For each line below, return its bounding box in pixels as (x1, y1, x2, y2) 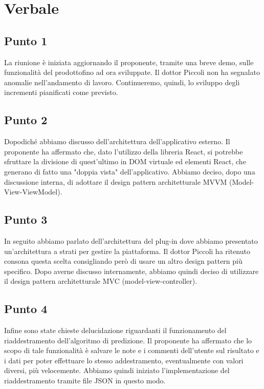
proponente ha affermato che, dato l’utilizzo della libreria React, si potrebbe (4, 146, 243, 157)
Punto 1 (4, 32, 48, 48)
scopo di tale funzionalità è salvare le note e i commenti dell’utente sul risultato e (4, 345, 259, 356)
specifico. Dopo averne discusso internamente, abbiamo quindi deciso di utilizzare (4, 265, 259, 276)
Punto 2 (4, 112, 48, 128)
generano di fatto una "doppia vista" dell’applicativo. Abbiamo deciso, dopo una (4, 166, 255, 177)
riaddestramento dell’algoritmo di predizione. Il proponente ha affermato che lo (4, 335, 252, 345)
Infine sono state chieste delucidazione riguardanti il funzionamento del (4, 325, 227, 336)
